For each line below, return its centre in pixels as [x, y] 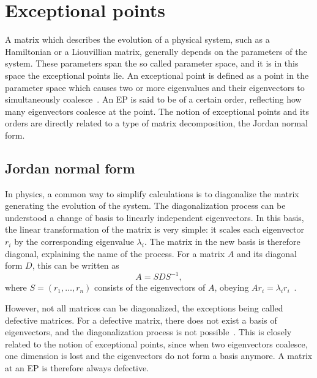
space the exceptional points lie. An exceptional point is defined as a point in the [157, 75]
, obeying [232, 287]
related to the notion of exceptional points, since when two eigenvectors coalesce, [156, 343]
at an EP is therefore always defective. [77, 367]
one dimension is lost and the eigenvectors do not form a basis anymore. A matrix [159, 356]
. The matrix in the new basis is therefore [222, 242]
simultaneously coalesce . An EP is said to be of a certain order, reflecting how [153, 99]
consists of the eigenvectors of [150, 287]
